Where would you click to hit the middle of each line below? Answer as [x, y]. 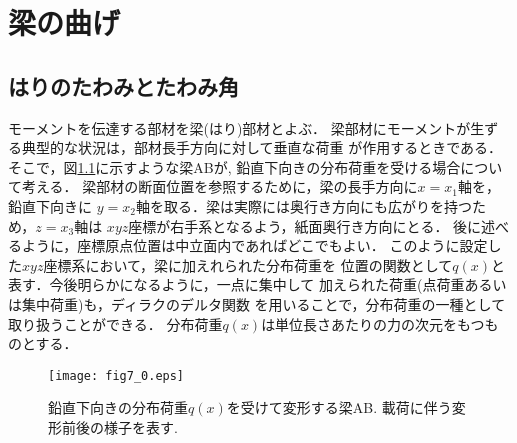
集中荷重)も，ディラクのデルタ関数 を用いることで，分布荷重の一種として [263, 303]
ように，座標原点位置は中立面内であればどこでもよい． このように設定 [254, 245]
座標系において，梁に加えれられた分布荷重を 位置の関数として [248, 264]
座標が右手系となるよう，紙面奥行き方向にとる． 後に [305, 225]
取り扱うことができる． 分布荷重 [115, 323]
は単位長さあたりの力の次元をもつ [373, 323]
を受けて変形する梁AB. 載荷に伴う [339, 407]
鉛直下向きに [50, 205]
